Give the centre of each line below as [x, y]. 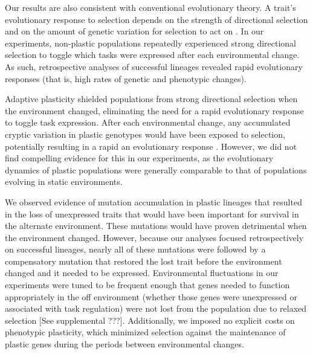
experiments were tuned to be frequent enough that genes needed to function [147, 285]
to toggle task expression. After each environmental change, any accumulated [148, 122]
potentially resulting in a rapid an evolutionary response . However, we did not [151, 146]
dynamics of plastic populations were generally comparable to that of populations [156, 169]
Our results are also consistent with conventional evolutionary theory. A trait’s [150, 7]
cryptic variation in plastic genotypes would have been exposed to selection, [145, 134]
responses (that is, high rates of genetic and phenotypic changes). [126, 78]
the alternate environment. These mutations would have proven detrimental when [156, 226]
